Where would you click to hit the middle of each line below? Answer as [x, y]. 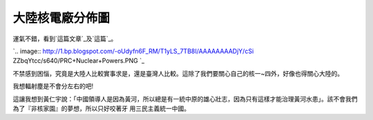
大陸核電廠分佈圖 [61, 18]
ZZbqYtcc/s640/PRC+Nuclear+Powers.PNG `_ [79, 61]
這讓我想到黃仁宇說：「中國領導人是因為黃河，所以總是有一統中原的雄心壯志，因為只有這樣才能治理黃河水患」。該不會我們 [185, 99]
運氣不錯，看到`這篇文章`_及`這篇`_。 [65, 39]
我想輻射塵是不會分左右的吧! [53, 86]
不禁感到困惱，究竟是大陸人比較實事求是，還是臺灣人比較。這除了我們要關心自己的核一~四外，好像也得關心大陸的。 [178, 73]
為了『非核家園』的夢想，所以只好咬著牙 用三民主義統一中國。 [101, 108]
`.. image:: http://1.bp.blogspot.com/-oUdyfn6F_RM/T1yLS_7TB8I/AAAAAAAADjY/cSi [133, 51]
